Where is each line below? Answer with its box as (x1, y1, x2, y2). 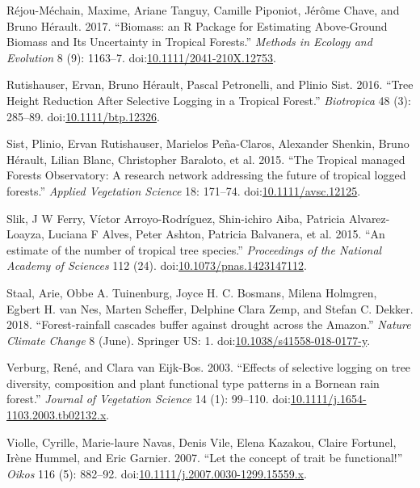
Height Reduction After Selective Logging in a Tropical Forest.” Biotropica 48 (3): (6, 91, 411, 108)
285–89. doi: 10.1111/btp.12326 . (6, 107, 160, 124)
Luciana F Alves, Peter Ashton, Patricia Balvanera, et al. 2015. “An (48, 225, 385, 242)
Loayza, (6, 225, 44, 242)
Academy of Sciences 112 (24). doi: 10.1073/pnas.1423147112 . (6, 257, 307, 274)
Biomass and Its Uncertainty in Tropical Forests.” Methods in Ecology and (6, 33, 372, 50)
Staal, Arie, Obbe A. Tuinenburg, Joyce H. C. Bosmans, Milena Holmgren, (6, 284, 377, 301)
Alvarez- (348, 209, 390, 226)
